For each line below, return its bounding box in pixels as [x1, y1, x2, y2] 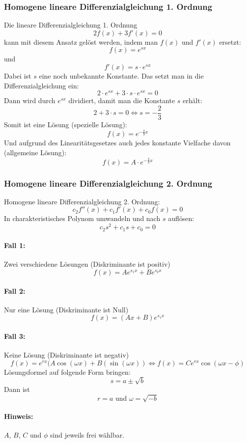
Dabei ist [4, 71, 31, 81]
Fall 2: [4, 285, 26, 296]
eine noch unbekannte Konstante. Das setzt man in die [39, 71, 204, 81]
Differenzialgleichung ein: [4, 80, 79, 90]
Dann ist [4, 384, 30, 394]
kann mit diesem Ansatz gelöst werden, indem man [4, 36, 158, 47]
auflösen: [168, 213, 194, 223]
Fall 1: [4, 240, 26, 250]
